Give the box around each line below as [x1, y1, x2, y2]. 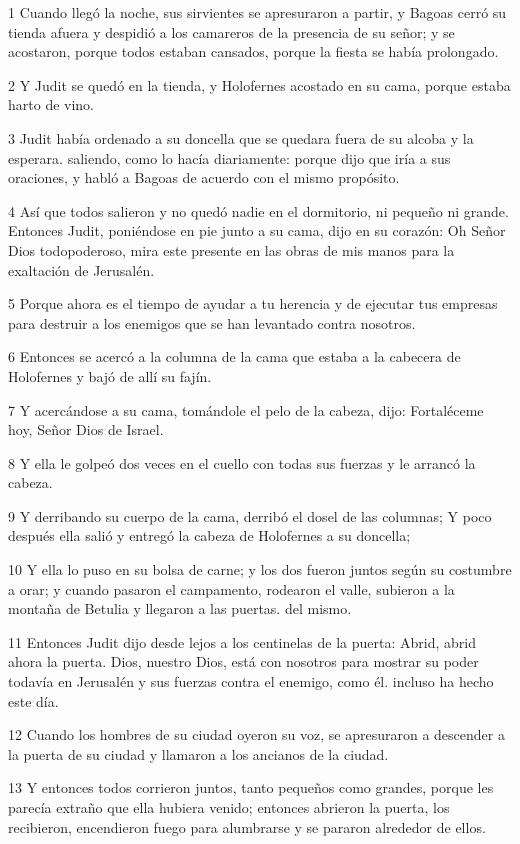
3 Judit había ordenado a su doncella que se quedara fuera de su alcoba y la [8, 127, 474, 148]
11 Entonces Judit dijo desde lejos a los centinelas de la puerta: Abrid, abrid [8, 631, 476, 652]
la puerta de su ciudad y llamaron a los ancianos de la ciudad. [8, 743, 389, 764]
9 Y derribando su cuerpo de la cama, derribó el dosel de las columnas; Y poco [8, 505, 492, 526]
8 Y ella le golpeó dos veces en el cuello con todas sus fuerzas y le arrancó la [8, 452, 476, 473]
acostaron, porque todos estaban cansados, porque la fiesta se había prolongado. [8, 41, 499, 62]
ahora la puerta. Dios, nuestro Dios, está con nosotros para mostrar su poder [8, 651, 479, 672]
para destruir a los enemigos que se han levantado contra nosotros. [8, 312, 416, 333]
